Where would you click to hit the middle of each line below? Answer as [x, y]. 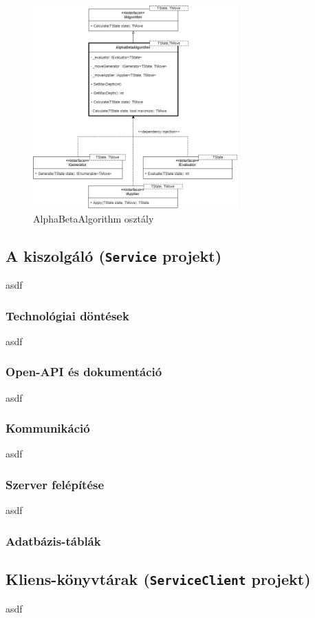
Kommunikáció [48, 428]
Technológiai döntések [67, 315]
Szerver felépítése [55, 484]
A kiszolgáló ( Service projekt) [114, 255]
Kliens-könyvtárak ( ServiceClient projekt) [158, 579]
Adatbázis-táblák [53, 540]
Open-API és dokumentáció [84, 372]
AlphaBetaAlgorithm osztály [94, 218]
